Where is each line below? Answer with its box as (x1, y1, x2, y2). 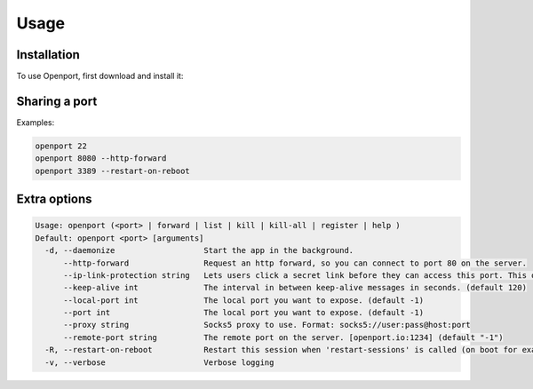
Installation (16, 47, 80, 62)
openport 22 (35, 140, 88, 151)
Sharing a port (16, 93, 98, 108)
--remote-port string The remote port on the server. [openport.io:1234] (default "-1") (63, 332, 504, 342)
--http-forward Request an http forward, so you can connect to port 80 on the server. (63, 258, 528, 268)
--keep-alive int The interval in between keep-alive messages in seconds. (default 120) (63, 282, 528, 293)
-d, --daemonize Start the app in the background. (44, 245, 354, 256)
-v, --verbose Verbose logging (44, 357, 274, 368)
